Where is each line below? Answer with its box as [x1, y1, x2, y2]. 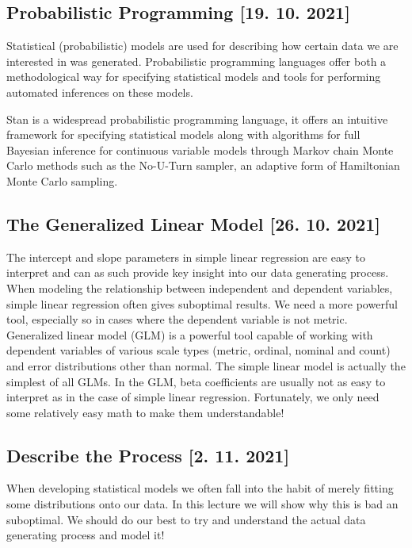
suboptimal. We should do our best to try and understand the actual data [6, 511, 366, 527]
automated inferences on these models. [6, 83, 193, 100]
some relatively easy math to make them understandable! [6, 404, 284, 420]
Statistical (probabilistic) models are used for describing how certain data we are [6, 37, 399, 54]
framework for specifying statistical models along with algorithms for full [6, 126, 360, 143]
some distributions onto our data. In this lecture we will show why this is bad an [6, 496, 399, 512]
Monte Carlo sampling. [6, 172, 118, 189]
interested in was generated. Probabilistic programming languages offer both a [6, 52, 387, 69]
